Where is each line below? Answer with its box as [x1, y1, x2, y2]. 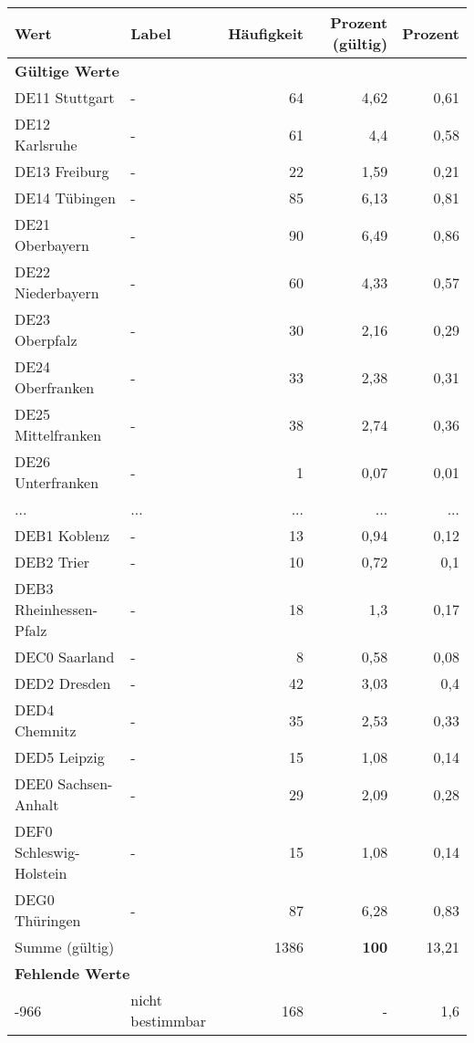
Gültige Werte [15, 60, 119, 81]
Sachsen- [57, 773, 113, 794]
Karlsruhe [15, 134, 77, 155]
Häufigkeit [228, 22, 304, 44]
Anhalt [15, 794, 59, 815]
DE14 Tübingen [15, 187, 116, 208]
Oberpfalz [15, 329, 77, 350]
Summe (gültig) [15, 936, 115, 957]
